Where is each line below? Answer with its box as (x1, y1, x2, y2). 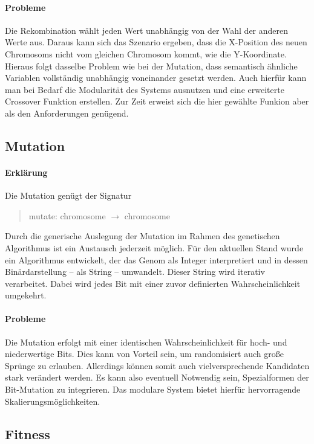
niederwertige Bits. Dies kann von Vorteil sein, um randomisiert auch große (5, 347, 284, 360)
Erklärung (5, 166, 48, 178)
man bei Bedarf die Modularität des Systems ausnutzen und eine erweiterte (5, 83, 284, 95)
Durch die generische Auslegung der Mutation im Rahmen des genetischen (5, 230, 280, 242)
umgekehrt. (5, 289, 47, 301)
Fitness (5, 424, 50, 443)
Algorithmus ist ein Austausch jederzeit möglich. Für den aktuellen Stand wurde (5, 241, 304, 254)
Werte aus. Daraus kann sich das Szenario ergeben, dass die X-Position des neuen (5, 36, 307, 48)
